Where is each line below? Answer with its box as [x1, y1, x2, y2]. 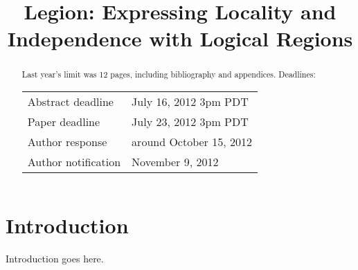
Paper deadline [27, 114, 100, 130]
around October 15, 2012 [132, 134, 252, 150]
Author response [27, 134, 107, 150]
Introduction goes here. [6, 251, 104, 265]
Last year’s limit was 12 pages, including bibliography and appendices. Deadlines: [21, 69, 316, 80]
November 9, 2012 [132, 154, 219, 170]
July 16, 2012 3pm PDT [132, 93, 249, 110]
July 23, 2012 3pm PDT [132, 114, 249, 130]
